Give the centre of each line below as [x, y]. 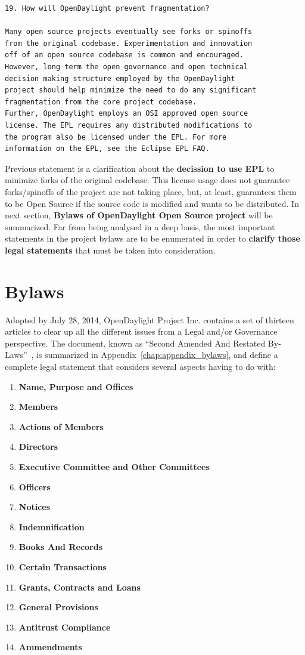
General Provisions [58, 607]
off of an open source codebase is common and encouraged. [124, 55]
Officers [35, 486]
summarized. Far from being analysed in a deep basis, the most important [140, 226]
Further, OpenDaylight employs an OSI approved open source [127, 114]
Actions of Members [61, 426]
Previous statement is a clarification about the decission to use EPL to [140, 168]
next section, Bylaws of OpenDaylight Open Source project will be [139, 215]
